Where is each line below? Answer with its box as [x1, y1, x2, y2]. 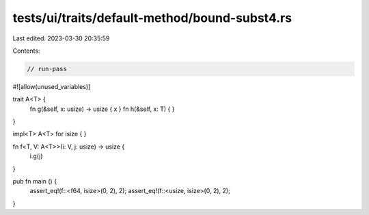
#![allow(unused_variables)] [12, 82, 91, 90]
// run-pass [27, 65, 68, 73]
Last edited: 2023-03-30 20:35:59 [12, 34, 110, 42]
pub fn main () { [12, 177, 57, 186]
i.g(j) [29, 152, 44, 160]
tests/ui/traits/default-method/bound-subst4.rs [12, 10, 292, 25]
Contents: [12, 47, 40, 55]
